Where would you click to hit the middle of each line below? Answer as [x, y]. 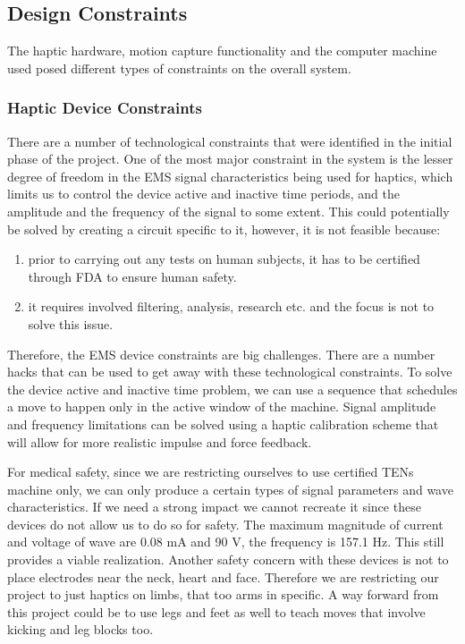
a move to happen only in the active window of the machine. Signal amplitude [222, 407]
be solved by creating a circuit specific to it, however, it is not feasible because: [224, 229]
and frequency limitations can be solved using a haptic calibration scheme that [223, 424]
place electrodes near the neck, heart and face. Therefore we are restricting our [223, 576]
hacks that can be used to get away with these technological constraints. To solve [230, 372]
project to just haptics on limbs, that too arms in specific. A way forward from [223, 594]
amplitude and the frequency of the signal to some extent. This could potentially [228, 211]
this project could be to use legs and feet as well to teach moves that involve [216, 611]
